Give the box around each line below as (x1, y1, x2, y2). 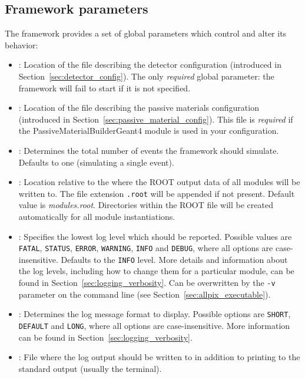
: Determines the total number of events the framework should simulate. (18, 144, 279, 156)
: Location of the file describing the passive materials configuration (18, 101, 259, 114)
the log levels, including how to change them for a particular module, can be (18, 265, 294, 277)
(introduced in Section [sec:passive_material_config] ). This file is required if (18, 113, 293, 125)
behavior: (5, 38, 38, 51)
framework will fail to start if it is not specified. (18, 81, 191, 94)
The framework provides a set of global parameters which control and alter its (5, 27, 287, 39)
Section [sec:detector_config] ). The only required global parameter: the (18, 70, 274, 82)
